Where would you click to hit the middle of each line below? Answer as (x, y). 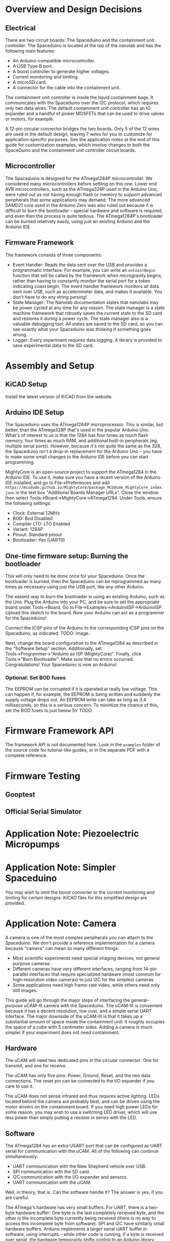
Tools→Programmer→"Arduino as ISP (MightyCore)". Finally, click (73, 654)
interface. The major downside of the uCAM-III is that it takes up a (74, 1016)
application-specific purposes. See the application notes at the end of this (82, 139)
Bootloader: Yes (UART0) (39, 540)
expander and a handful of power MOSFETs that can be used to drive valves (85, 113)
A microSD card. (30, 82)
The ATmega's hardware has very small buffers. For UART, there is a (76, 1208)
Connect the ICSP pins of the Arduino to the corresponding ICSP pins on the (85, 628)
